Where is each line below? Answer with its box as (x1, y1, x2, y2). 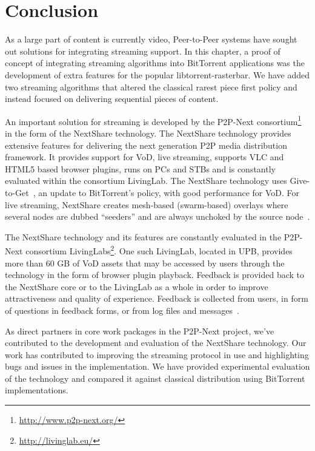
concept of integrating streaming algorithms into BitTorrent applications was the (5, 56, 305, 69)
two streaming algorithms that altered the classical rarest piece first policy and (5, 80, 297, 93)
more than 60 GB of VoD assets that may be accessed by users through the (5, 256, 285, 269)
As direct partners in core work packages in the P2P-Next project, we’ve (5, 324, 274, 337)
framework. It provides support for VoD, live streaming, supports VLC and (5, 151, 284, 163)
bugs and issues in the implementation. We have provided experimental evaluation (5, 360, 310, 373)
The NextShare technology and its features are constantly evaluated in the (5, 230, 282, 243)
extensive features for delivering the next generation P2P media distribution (5, 138, 287, 151)
